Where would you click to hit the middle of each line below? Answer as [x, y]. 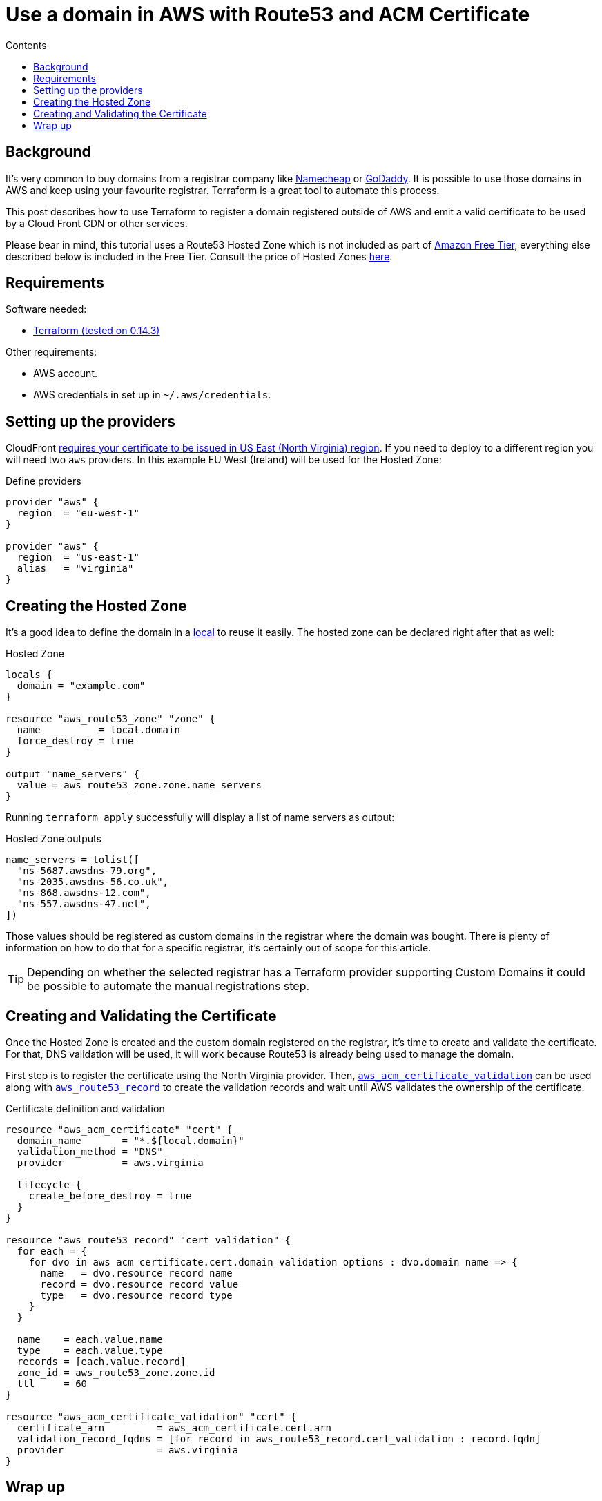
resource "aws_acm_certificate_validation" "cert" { [151, 1416]
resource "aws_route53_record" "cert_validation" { [148, 1240]
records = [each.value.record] [101, 1361]
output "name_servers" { [72, 774]
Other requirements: [51, 352]
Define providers [43, 481]
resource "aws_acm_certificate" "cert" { [119, 1129]
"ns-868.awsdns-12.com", [84, 893]
